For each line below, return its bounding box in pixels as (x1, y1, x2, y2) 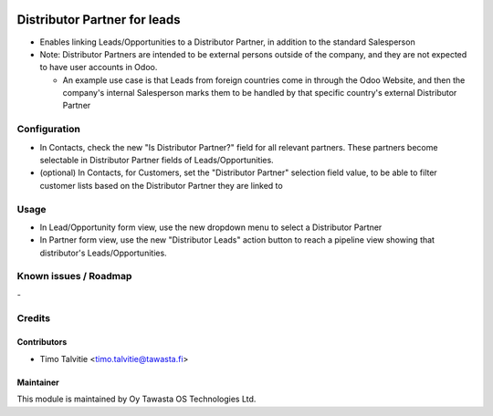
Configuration (16, 123, 81, 136)
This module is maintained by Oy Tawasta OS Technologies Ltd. (16, 393, 257, 405)
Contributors (16, 337, 68, 348)
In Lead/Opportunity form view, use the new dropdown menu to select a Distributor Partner (39, 222, 383, 233)
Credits (16, 311, 50, 324)
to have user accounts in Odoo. (39, 62, 158, 73)
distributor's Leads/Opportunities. (39, 247, 168, 258)
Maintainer (16, 377, 59, 388)
